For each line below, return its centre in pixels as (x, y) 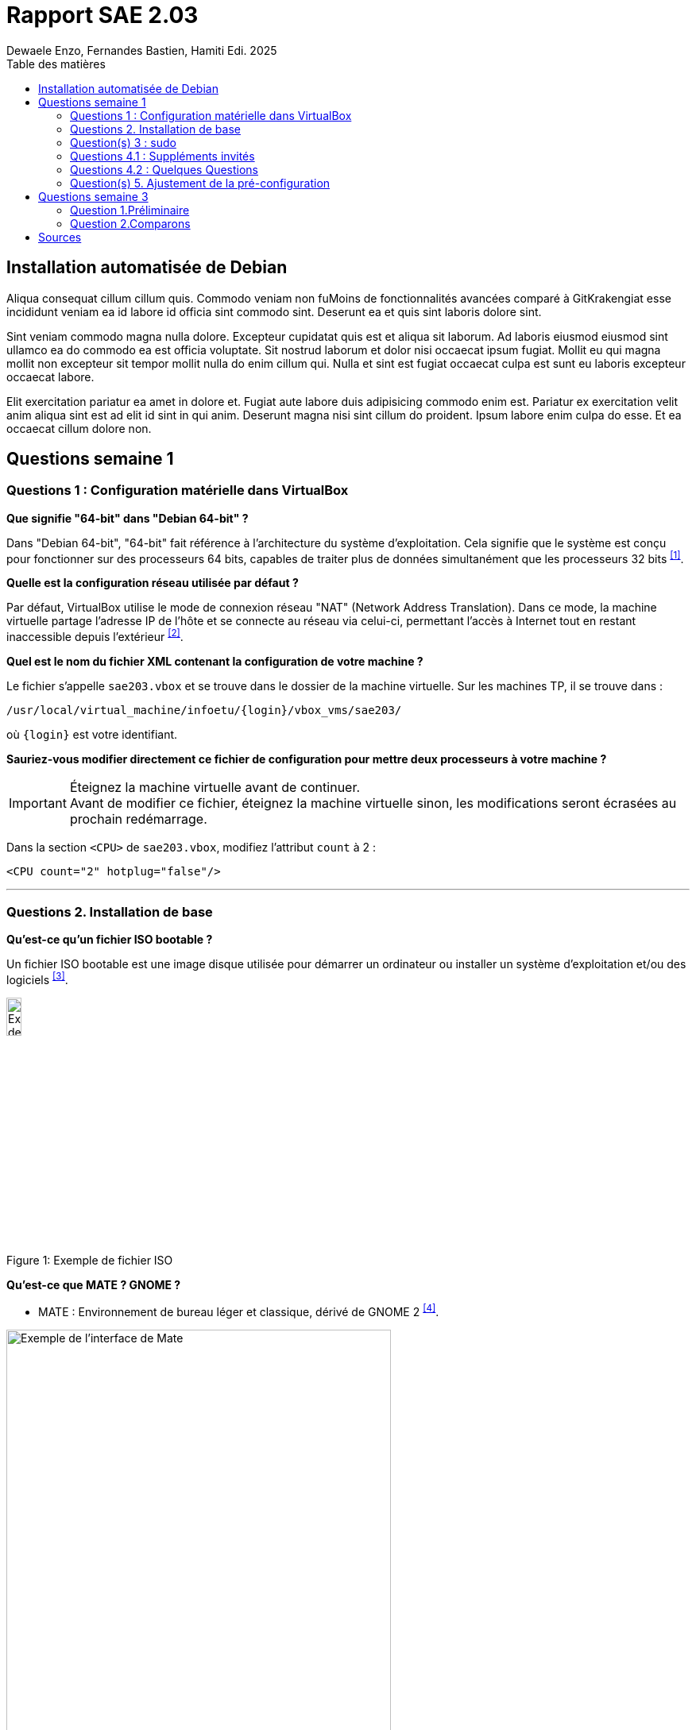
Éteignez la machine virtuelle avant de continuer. (215, 788)
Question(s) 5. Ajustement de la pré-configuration (200, 183)
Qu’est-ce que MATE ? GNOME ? (94, 1285)
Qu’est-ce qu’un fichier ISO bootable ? (110, 939)
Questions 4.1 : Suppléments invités (162, 156)
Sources (60, 237)
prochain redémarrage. (138, 819)
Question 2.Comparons (130, 223)
